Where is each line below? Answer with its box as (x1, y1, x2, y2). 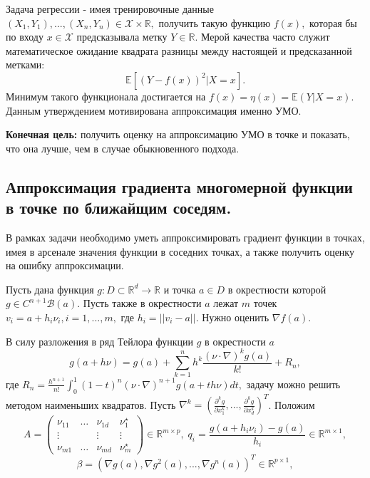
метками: (6, 57, 45, 72)
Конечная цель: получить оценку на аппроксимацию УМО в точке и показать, (6, 127, 350, 142)
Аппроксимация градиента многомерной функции (6, 175, 353, 197)
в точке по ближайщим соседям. (6, 197, 232, 219)
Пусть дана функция (6, 281, 94, 296)
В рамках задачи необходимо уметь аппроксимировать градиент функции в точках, (6, 229, 365, 244)
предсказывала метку (76, 29, 168, 44)
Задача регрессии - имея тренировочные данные (6, 1, 214, 16)
